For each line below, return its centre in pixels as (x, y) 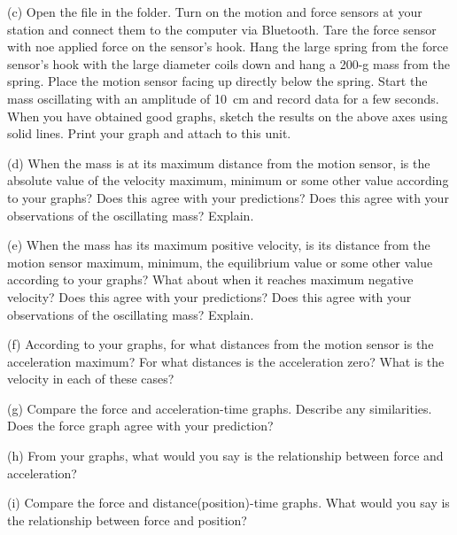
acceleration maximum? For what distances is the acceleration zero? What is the (226, 361)
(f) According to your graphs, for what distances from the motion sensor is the (221, 344)
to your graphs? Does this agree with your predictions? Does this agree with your (228, 197)
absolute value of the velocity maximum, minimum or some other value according (228, 180)
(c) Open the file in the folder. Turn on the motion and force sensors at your (215, 12)
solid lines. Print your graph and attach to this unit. (149, 133)
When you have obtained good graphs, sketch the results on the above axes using (228, 116)
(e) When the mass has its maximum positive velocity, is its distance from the (219, 245)
